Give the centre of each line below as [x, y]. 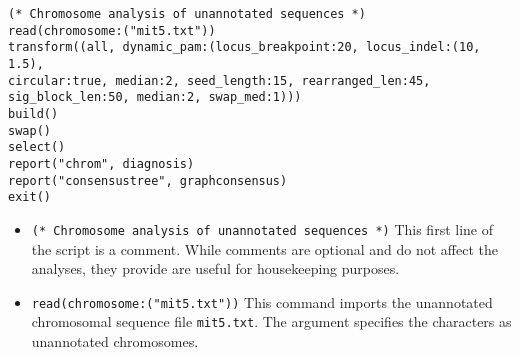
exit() [29, 197]
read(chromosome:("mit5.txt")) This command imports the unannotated [262, 301]
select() [37, 147]
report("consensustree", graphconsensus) [148, 180]
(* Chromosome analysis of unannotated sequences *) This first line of [262, 228]
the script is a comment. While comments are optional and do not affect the [264, 248]
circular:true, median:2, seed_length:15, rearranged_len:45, [219, 80]
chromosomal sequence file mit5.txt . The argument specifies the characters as [271, 321]
